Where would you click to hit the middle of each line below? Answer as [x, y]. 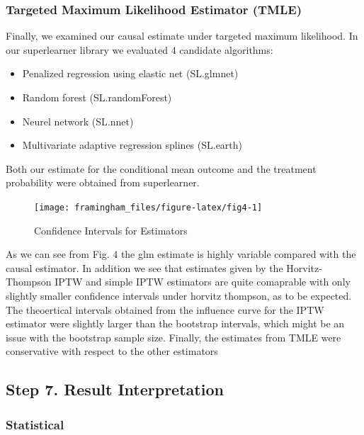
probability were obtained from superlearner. [103, 182]
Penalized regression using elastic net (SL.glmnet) [130, 73]
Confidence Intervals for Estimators [111, 230]
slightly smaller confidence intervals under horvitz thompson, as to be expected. [179, 295]
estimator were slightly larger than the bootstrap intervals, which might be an [175, 323]
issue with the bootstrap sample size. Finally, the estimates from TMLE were [174, 337]
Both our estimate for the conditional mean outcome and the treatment [161, 168]
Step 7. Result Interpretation [115, 389]
